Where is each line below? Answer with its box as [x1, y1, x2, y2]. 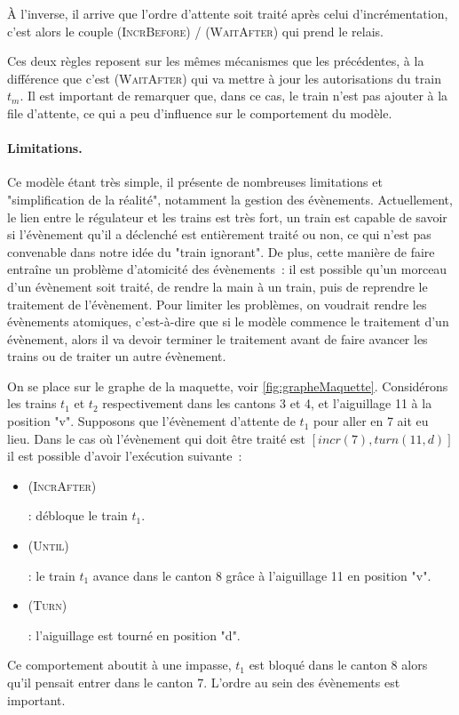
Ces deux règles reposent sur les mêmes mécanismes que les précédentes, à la [7, 52, 424, 70]
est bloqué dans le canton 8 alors [249, 655, 428, 674]
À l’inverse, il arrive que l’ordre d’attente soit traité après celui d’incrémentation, [7, 4, 448, 22]
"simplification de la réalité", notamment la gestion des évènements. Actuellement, [7, 189, 453, 208]
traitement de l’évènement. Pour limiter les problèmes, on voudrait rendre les [7, 294, 427, 313]
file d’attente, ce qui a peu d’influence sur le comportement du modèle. [7, 103, 392, 122]
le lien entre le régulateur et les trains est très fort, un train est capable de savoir [7, 207, 447, 226]
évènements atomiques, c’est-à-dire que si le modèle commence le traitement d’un [7, 312, 449, 331]
